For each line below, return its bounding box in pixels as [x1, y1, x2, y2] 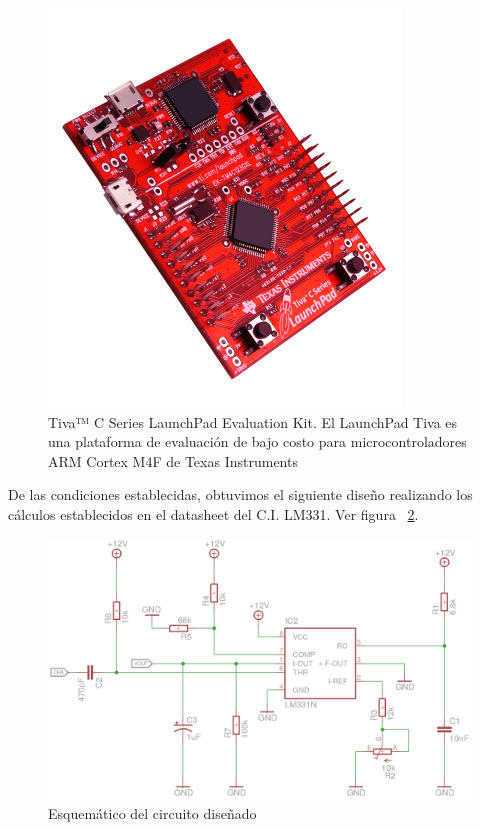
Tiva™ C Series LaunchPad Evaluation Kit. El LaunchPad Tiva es [48, 411, 458, 432]
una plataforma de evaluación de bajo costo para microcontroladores [48, 431, 467, 452]
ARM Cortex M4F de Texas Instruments [48, 450, 298, 471]
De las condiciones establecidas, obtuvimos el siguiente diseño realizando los [8, 484, 473, 505]
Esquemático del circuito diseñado [48, 803, 257, 824]
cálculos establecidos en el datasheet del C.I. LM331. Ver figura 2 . [8, 503, 419, 524]
